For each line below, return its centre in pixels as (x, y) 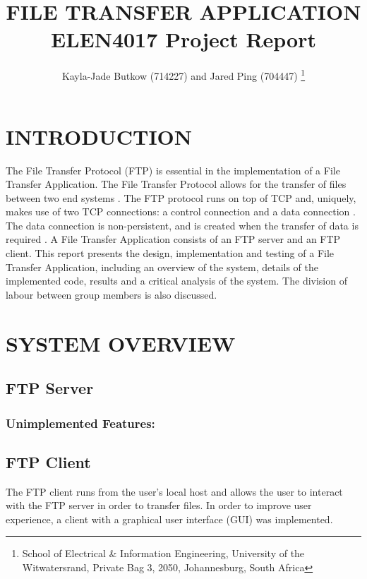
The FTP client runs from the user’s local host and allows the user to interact (174, 491)
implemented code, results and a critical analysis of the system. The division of (176, 281)
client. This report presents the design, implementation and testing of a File (170, 253)
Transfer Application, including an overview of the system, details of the (162, 267)
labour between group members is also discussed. (112, 294)
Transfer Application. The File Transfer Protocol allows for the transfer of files (176, 184)
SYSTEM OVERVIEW (121, 343)
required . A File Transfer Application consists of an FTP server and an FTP (173, 239)
